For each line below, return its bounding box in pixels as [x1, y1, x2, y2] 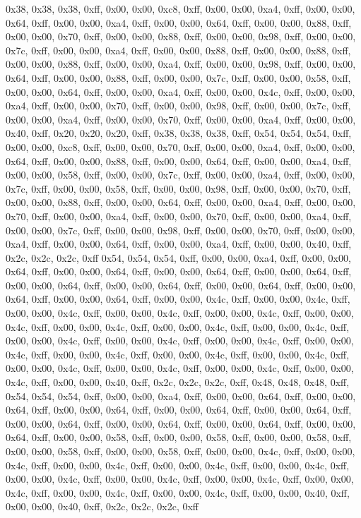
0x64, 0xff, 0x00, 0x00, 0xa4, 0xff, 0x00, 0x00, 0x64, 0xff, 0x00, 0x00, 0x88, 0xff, [6, 15, 352, 30]
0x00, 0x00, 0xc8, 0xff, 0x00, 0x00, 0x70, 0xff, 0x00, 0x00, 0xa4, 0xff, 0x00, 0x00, [6, 139, 355, 154]
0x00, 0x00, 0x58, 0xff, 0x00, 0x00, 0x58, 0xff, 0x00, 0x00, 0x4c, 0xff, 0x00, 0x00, [6, 444, 355, 458]
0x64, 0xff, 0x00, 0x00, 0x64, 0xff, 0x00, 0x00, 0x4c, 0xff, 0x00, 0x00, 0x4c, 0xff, [6, 291, 350, 306]
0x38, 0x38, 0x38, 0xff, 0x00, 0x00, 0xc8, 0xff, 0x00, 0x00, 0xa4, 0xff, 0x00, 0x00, [6, 1, 355, 16]
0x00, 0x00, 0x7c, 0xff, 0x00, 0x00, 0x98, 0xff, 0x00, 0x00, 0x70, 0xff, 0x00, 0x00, [6, 222, 355, 237]
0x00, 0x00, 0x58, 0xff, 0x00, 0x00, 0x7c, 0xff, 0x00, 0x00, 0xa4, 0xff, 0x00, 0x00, [6, 167, 355, 182]
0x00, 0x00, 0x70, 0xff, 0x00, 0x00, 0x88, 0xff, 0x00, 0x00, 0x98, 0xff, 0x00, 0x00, [6, 29, 356, 44]
